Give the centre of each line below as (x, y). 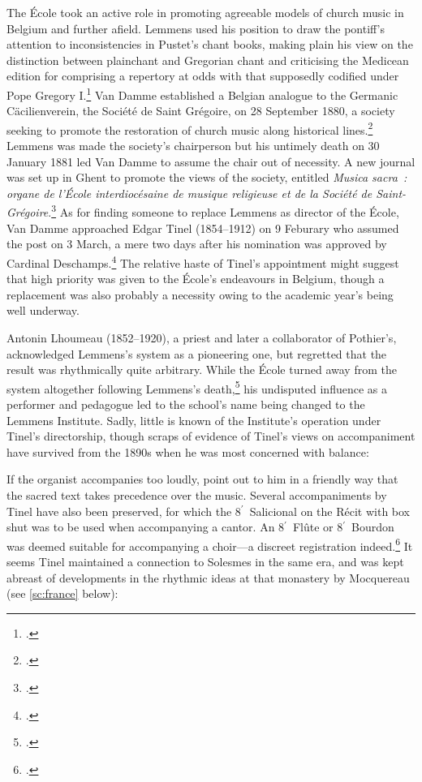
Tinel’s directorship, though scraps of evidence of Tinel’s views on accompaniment (211, 436)
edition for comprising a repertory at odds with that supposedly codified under (203, 76)
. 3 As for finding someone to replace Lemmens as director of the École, (224, 211)
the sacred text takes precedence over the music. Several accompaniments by (197, 494)
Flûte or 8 (318, 527)
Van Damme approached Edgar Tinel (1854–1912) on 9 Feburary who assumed (203, 228)
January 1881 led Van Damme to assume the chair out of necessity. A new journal (211, 161)
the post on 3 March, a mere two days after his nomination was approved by (197, 244)
